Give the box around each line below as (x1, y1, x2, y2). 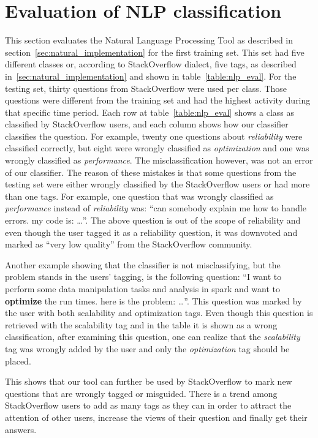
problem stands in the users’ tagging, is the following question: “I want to (5, 270, 282, 283)
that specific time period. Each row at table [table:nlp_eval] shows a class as (5, 105, 295, 118)
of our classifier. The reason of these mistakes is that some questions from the (5, 165, 297, 178)
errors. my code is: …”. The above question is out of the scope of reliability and (5, 214, 301, 227)
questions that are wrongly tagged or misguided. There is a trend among (5, 387, 278, 399)
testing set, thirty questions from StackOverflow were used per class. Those (5, 81, 287, 94)
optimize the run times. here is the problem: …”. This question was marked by (5, 294, 302, 307)
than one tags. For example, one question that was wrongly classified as (5, 189, 274, 202)
